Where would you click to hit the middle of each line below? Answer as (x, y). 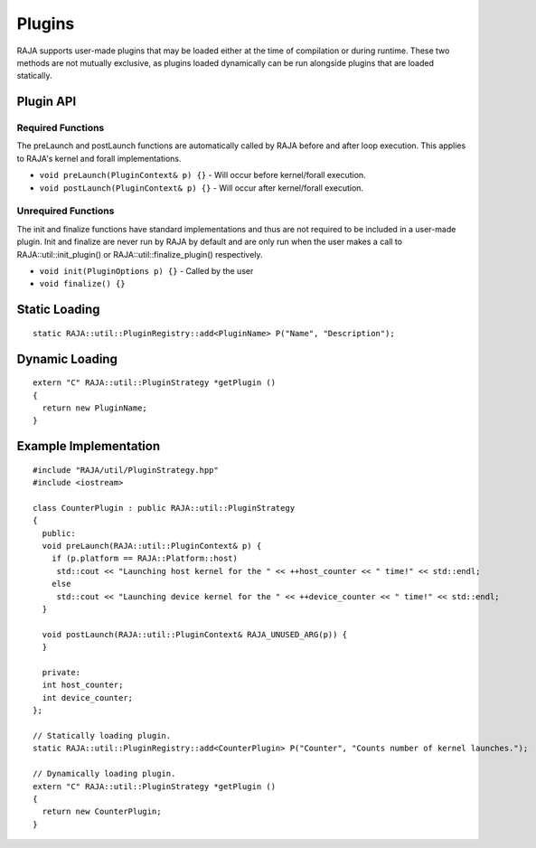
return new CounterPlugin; (102, 812)
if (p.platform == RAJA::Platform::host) (145, 559)
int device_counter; (88, 697)
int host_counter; (83, 685)
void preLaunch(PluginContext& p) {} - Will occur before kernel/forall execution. (202, 175)
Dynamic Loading (67, 358)
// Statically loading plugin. (102, 735)
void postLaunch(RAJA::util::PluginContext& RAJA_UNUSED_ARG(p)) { (195, 634)
